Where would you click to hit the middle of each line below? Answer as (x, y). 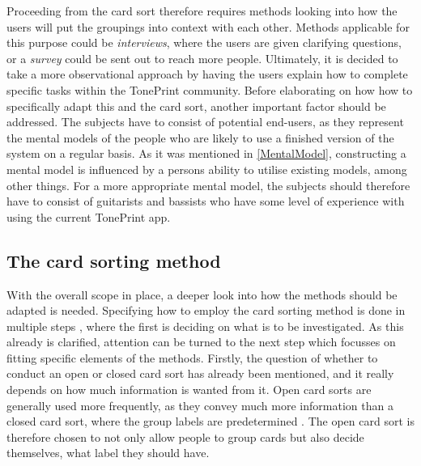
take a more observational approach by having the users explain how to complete (207, 74)
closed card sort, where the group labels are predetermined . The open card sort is (210, 421)
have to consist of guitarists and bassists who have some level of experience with (206, 201)
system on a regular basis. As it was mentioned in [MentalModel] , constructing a (206, 153)
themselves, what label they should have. (108, 453)
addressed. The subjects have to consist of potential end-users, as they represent (205, 122)
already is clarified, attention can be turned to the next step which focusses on (201, 342)
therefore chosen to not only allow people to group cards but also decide (185, 436)
